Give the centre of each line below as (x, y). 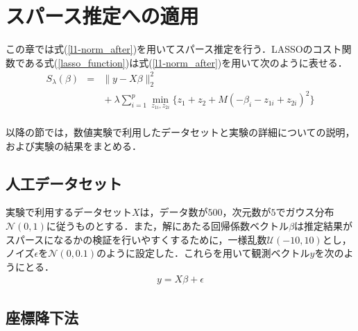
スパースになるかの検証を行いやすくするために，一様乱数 (136, 239)
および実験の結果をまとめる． (74, 145)
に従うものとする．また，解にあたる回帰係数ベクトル (168, 226)
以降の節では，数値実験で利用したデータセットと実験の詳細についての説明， (180, 132)
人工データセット (64, 183)
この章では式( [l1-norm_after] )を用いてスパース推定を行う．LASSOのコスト (174, 49)
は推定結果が (324, 226)
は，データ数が (174, 212)
